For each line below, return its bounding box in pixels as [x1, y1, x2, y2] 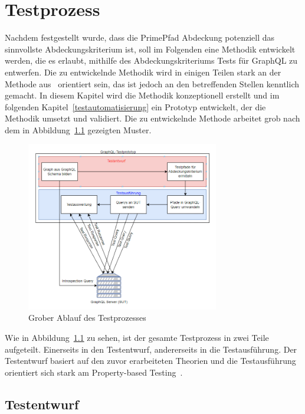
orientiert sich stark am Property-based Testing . [5, 366, 183, 378]
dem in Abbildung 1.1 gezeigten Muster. [5, 123, 152, 136]
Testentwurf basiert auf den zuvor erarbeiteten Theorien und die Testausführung [5, 354, 296, 367]
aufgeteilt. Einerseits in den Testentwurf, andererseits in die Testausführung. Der [5, 343, 297, 355]
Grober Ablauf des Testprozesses [28, 311, 146, 324]
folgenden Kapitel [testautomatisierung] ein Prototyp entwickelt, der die [5, 100, 266, 113]
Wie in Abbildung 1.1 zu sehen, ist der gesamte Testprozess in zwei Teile [5, 331, 269, 344]
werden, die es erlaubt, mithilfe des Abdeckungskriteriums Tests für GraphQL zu [5, 54, 298, 67]
